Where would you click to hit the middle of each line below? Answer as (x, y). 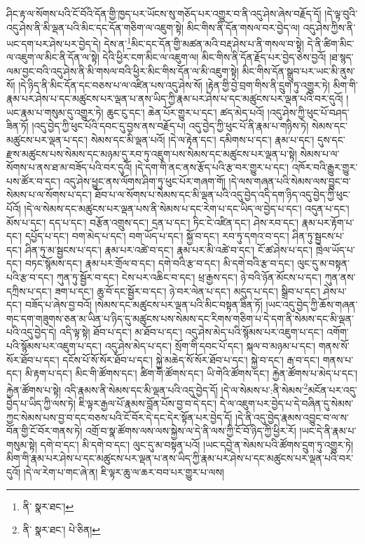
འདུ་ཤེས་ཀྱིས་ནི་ (329, 27)
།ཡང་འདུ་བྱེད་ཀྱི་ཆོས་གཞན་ (312, 305)
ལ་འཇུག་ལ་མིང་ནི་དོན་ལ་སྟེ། (53, 57)
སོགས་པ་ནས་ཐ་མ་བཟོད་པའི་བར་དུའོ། (69, 167)
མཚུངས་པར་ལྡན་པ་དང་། (47, 140)
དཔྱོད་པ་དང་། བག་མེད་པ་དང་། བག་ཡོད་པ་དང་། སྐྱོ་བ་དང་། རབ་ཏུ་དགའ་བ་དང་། (157, 236)
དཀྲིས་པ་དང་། (29, 291)
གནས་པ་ (338, 359)
